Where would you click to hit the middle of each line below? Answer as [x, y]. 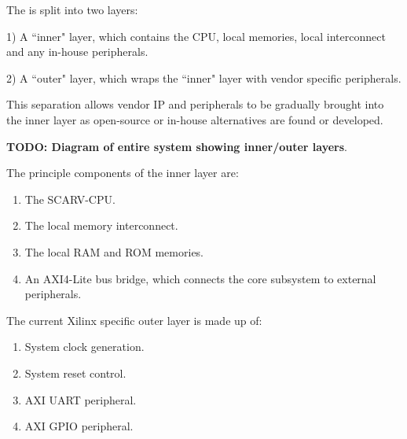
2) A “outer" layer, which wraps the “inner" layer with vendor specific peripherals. [204, 77]
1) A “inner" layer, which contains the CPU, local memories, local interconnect [196, 36]
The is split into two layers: [72, 9]
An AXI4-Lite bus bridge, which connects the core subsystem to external [200, 278]
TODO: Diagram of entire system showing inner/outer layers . [177, 146]
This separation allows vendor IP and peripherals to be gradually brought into [195, 104]
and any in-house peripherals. [77, 52]
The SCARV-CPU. [70, 199]
